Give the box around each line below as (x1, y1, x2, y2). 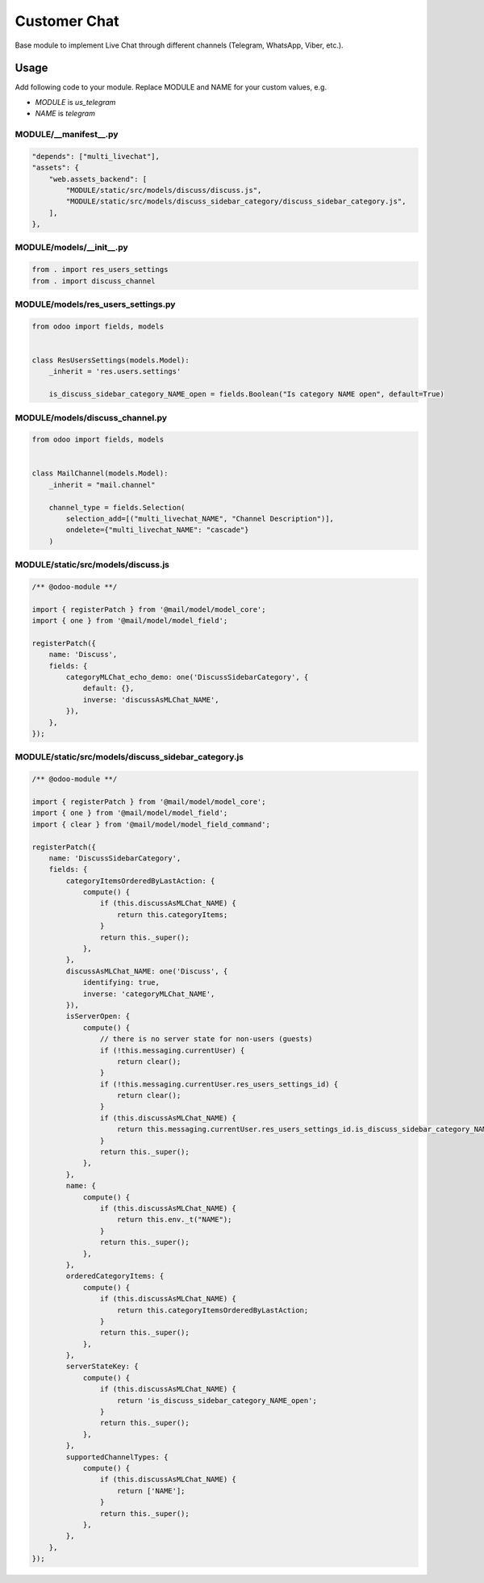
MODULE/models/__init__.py (15, 242, 128, 253)
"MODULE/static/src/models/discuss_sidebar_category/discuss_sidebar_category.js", (65, 197, 407, 206)
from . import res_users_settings (31, 265, 169, 274)
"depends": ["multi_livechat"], (31, 152, 161, 161)
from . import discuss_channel (31, 276, 156, 286)
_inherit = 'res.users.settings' (48, 367, 181, 376)
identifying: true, (82, 978, 161, 987)
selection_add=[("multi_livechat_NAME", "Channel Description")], (65, 514, 335, 524)
